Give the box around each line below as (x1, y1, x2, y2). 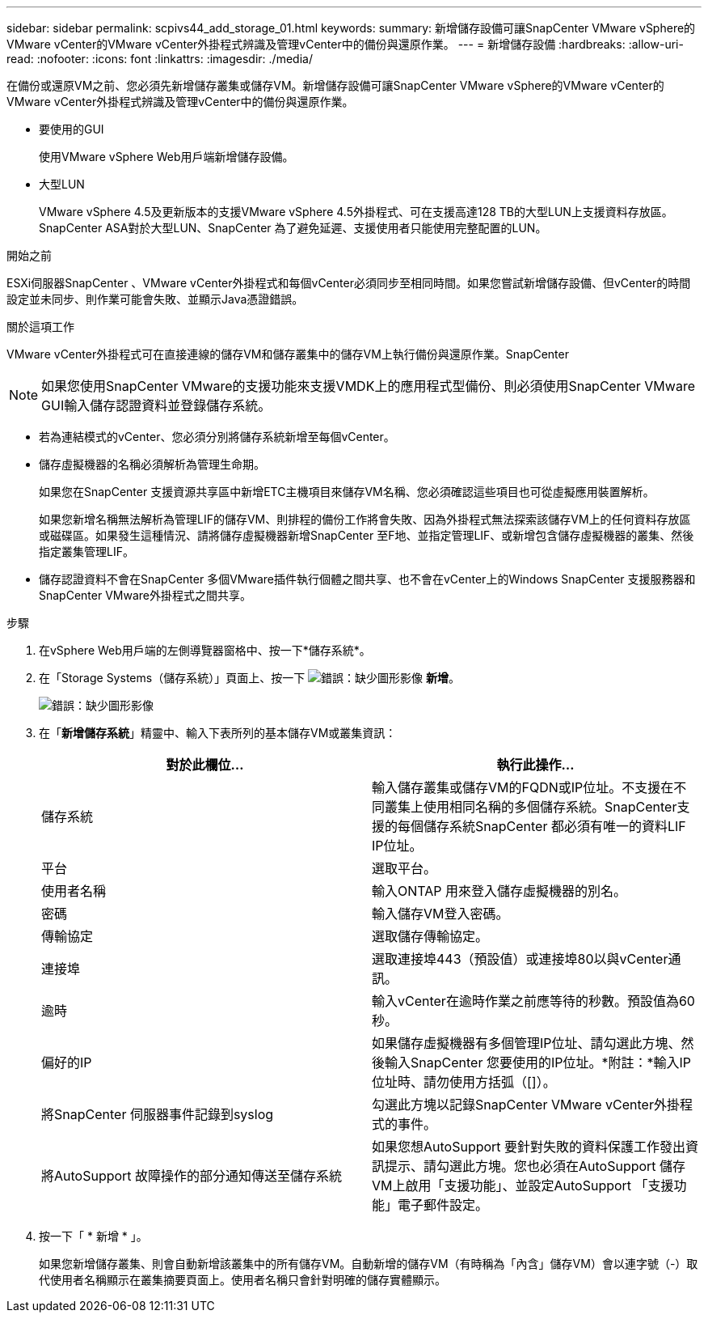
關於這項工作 (6, 320, 74, 333)
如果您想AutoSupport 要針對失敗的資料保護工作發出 (372, 1139, 686, 1155)
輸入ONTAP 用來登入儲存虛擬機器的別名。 (372, 883, 627, 899)
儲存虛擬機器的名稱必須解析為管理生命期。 (39, 457, 265, 471)
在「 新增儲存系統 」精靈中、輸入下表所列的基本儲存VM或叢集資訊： (39, 726, 397, 740)
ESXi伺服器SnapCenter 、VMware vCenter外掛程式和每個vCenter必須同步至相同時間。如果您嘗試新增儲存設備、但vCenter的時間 (6, 276, 691, 290)
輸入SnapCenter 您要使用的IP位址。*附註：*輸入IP (385, 1054, 691, 1071)
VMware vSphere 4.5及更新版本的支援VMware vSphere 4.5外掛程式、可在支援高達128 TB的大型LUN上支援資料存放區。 (39, 205, 673, 218)
